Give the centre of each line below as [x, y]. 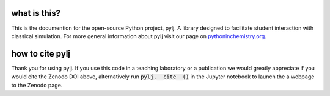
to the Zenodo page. [37, 85]
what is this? [36, 13]
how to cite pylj [41, 54]
